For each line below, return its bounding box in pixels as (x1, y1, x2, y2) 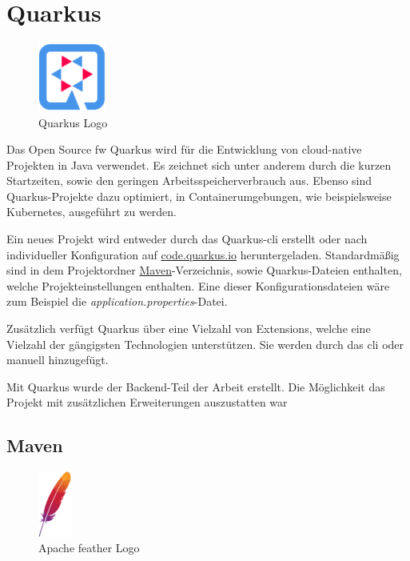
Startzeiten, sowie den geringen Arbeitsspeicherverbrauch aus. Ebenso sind (6, 172, 372, 189)
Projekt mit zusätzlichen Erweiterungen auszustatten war (6, 394, 288, 411)
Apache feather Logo (38, 539, 140, 556)
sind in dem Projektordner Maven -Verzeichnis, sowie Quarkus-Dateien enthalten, (6, 262, 402, 278)
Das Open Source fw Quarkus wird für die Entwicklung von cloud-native (6, 141, 362, 158)
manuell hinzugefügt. (6, 351, 109, 368)
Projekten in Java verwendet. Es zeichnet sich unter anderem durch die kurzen (6, 156, 392, 173)
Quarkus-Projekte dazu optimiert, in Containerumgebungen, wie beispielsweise (6, 187, 392, 204)
